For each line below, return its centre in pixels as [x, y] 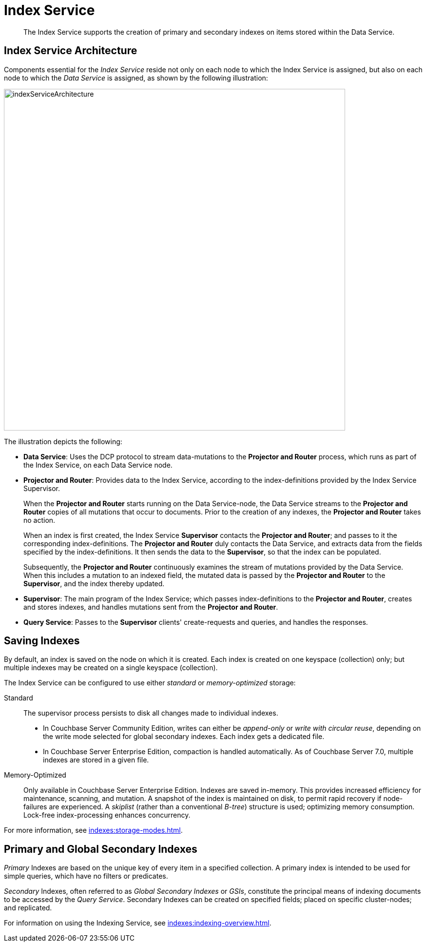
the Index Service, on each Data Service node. [98, 465]
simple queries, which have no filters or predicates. [86, 876]
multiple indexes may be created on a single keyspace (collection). [111, 668]
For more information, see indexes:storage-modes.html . [93, 830]
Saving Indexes [42, 641]
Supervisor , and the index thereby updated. [94, 583]
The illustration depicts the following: [63, 441]
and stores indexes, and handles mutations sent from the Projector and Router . [151, 607]
